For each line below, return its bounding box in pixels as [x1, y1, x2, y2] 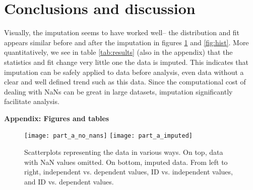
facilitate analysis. [4, 96, 59, 107]
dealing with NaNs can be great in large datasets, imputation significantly [4, 86, 233, 97]
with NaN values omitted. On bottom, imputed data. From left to [24, 156, 228, 167]
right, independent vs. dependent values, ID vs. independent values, [24, 166, 233, 177]
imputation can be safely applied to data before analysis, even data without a [4, 66, 244, 77]
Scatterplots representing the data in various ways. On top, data [24, 147, 223, 157]
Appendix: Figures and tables [4, 113, 109, 123]
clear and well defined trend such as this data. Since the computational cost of [4, 76, 246, 87]
